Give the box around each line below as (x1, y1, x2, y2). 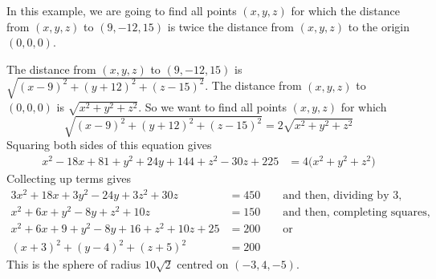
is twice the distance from (167, 18, 295, 34)
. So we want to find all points (138, 98, 287, 115)
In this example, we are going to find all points (6, 2, 237, 18)
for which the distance (291, 2, 400, 18)
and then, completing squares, (283, 206, 430, 218)
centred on (177, 256, 229, 273)
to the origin (348, 18, 410, 34)
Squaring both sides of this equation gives (6, 136, 212, 153)
